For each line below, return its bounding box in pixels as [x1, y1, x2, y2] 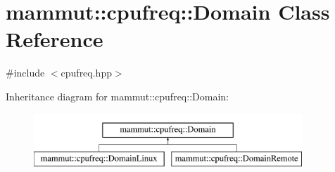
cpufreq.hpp [61, 65, 112, 80]
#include [6, 65, 45, 80]
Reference [6, 25, 103, 53]
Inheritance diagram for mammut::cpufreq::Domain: [6, 88, 229, 103]
